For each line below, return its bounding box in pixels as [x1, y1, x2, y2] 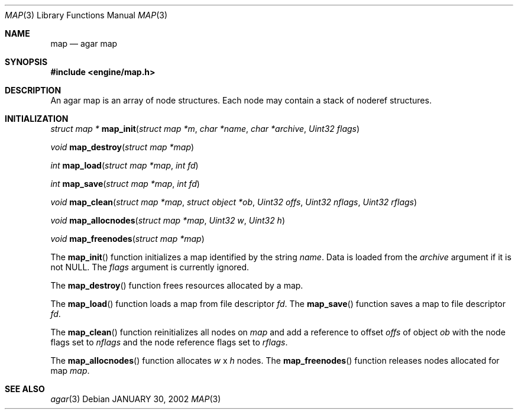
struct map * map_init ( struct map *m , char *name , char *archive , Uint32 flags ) [50, 124, 360, 134]
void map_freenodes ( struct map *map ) [50, 234, 205, 244]
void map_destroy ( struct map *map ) [50, 142, 195, 152]
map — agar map [50, 38, 118, 48]
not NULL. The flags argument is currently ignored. [50, 262, 250, 272]
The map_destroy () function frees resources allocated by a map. [50, 280, 303, 290]
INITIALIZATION [5, 114, 69, 124]
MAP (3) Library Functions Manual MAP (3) [5, 10, 168, 20]
